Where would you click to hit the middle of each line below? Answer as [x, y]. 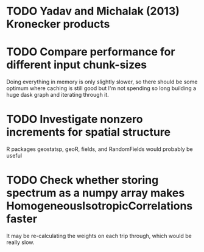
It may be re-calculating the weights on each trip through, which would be [99, 236]
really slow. [20, 242]
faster [22, 219]
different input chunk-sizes [77, 65]
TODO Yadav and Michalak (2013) [93, 11]
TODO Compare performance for [91, 52]
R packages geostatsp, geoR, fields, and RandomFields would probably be [100, 149]
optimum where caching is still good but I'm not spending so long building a [101, 88]
